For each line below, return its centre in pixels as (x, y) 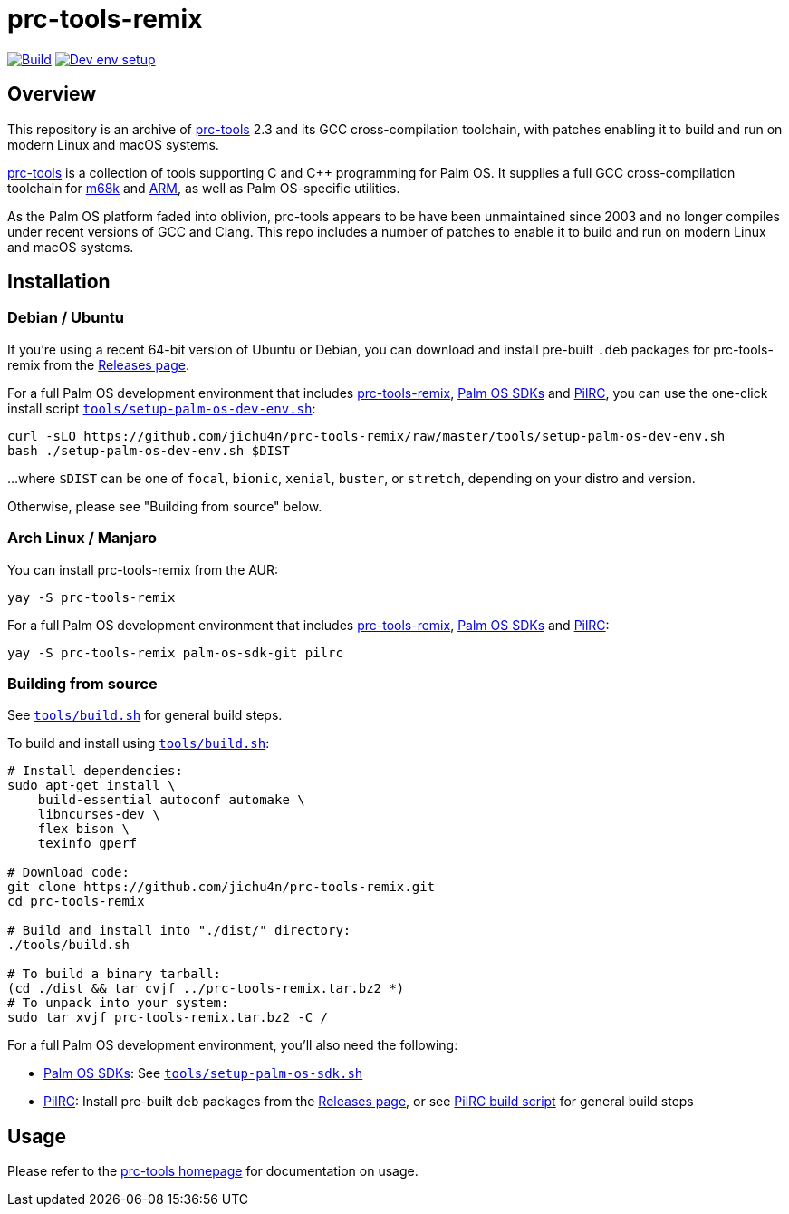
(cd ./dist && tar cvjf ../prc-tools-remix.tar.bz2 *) (206, 989)
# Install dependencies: (95, 771)
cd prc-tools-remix (76, 902)
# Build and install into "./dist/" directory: (179, 931)
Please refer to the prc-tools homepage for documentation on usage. (213, 1171)
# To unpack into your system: (118, 1003)
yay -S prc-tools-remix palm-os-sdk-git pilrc (175, 652)
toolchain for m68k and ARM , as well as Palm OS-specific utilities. (204, 188)
